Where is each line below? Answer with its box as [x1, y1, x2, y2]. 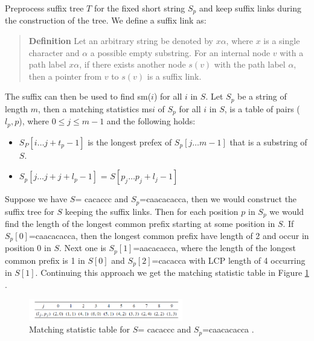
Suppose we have [5, 193, 68, 205]
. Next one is [59, 241, 106, 254]
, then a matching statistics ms [38, 102, 152, 115]
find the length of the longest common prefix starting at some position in [5, 217, 275, 230]
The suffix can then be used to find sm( [5, 90, 152, 103]
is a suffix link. [147, 69, 202, 82]
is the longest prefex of [88, 135, 172, 148]
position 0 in [5, 241, 51, 254]
